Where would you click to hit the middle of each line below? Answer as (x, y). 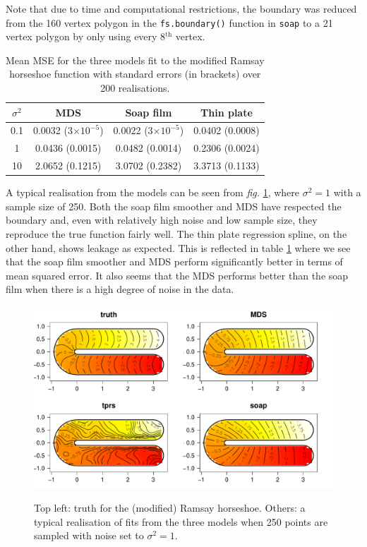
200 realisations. (135, 88)
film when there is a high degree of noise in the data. (120, 289)
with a (347, 192)
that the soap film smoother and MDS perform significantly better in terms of (174, 262)
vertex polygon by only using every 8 (86, 36)
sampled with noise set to (89, 535)
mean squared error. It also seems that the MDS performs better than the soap (177, 275)
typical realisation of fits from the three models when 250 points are (181, 521)
